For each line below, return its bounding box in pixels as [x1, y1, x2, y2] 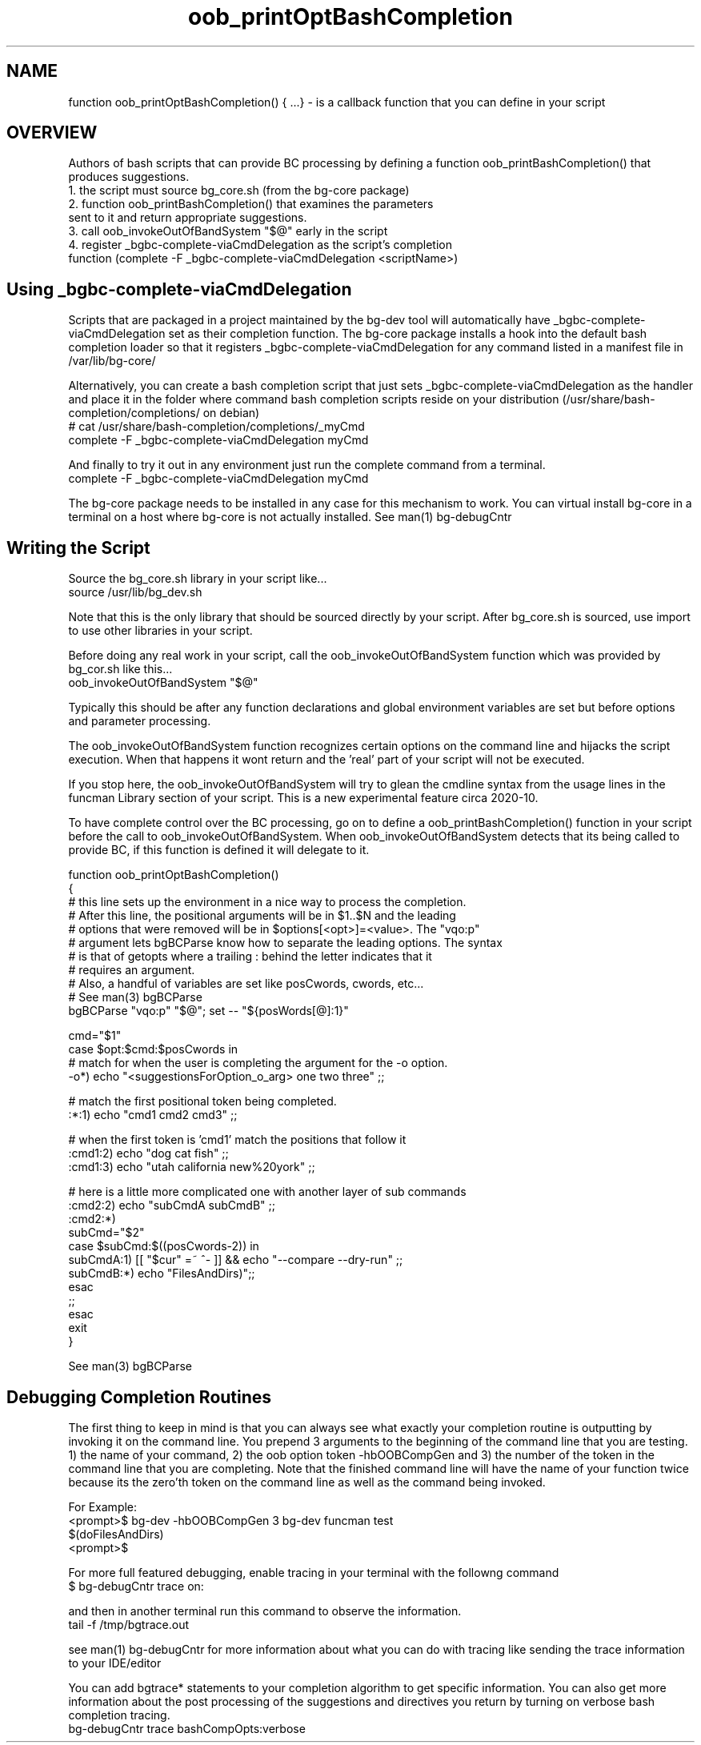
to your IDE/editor [68, 1655, 162, 1670]
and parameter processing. [68, 714, 211, 728]
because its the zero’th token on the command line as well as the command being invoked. [68, 1474, 546, 1489]
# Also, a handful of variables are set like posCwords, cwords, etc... [68, 977, 424, 991]
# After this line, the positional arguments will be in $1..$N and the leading [68, 909, 456, 923]
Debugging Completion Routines [6, 1386, 272, 1407]
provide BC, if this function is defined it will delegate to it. [68, 843, 370, 857]
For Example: [68, 1499, 138, 1514]
